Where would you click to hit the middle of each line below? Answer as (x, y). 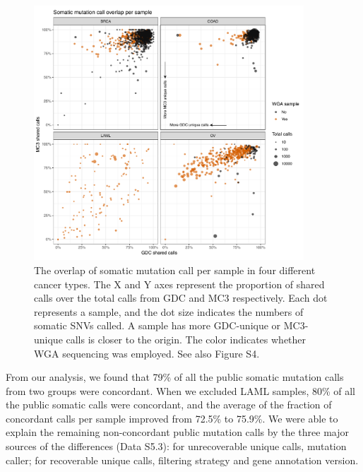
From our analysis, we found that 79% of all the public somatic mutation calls (175, 377)
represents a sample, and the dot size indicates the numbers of (169, 311)
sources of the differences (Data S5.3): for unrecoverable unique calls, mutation (176, 446)
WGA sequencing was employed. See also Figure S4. (147, 353)
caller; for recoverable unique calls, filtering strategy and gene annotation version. (182, 460)
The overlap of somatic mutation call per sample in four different (175, 270)
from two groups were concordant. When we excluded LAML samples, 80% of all (181, 390)
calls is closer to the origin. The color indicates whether (186, 339)
